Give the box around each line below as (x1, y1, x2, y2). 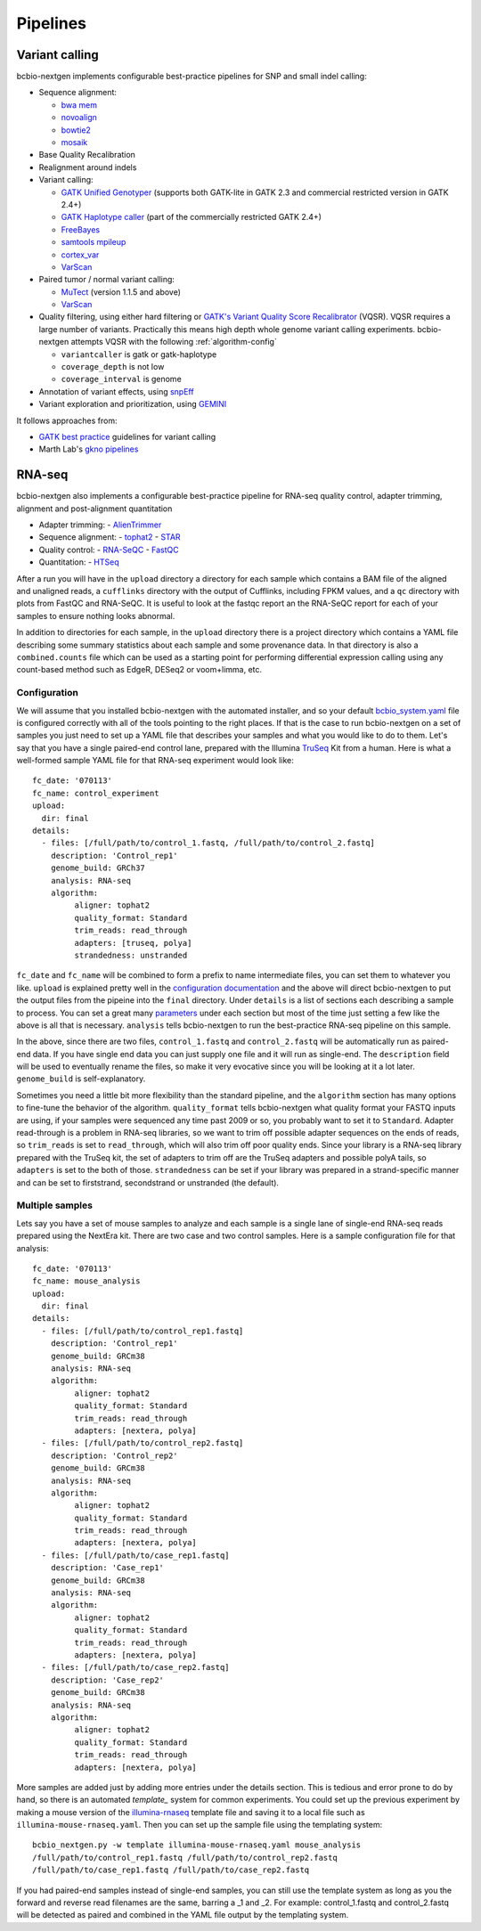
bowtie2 (61, 125, 91, 135)
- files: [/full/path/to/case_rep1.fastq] (41, 1550, 231, 1560)
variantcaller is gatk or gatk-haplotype (61, 348, 217, 360)
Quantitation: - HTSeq (38, 557, 119, 567)
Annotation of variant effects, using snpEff (38, 386, 195, 396)
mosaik (61, 137, 88, 148)
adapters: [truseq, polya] (74, 938, 192, 948)
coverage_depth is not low (61, 362, 165, 372)
